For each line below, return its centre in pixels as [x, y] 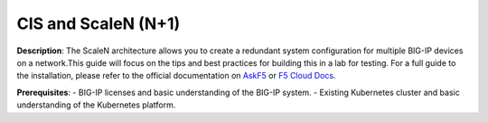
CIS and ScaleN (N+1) [99, 23]
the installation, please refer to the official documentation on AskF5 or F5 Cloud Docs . [176, 76]
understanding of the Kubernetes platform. [96, 105]
